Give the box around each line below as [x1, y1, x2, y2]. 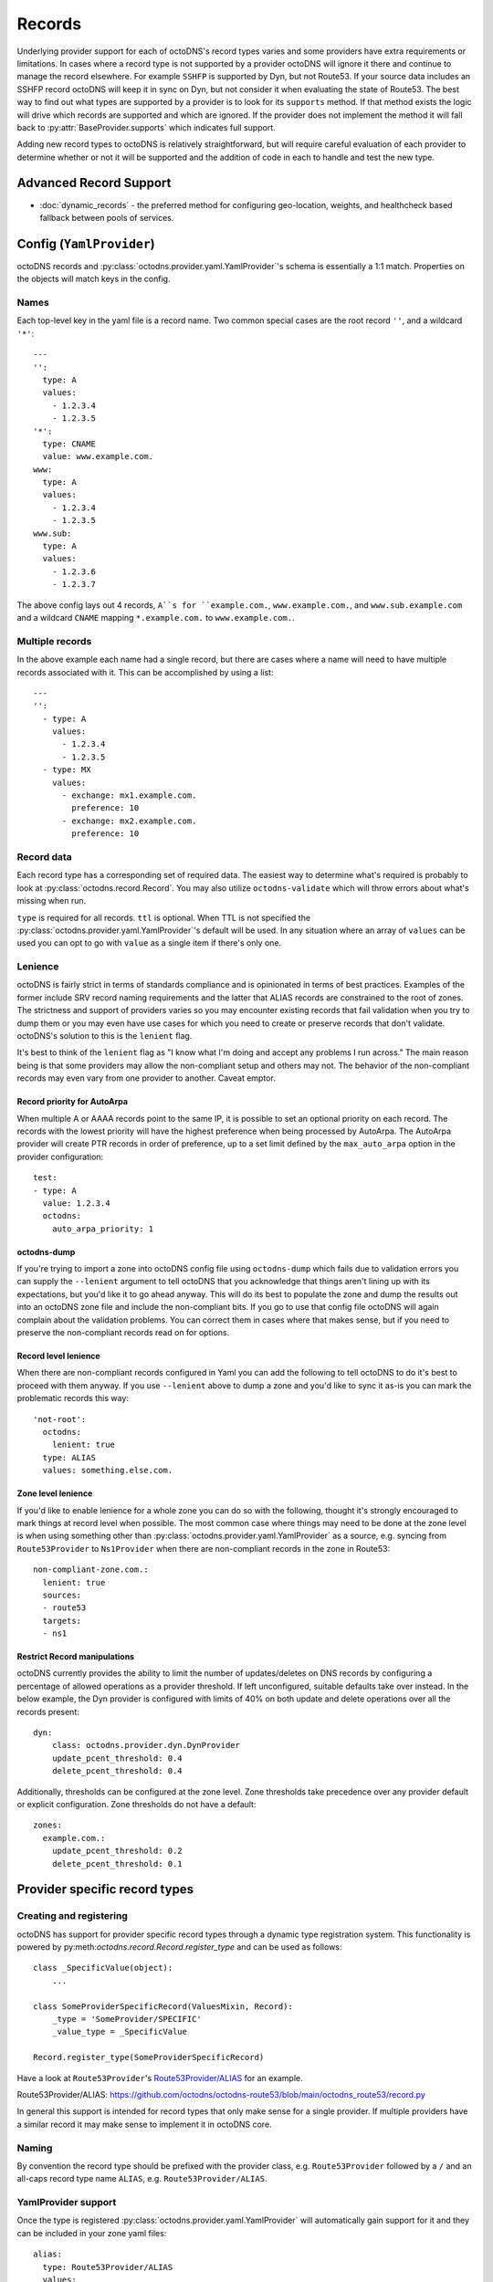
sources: [42, 1589, 82, 1600]
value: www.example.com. [42, 452, 154, 462]
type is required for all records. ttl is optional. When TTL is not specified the [16, 912, 310, 923]
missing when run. [16, 895, 87, 906]
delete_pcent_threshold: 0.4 [51, 1766, 183, 1776]
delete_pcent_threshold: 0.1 [51, 1858, 183, 1869]
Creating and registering [16, 1910, 128, 1922]
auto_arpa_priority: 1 [51, 1223, 154, 1234]
